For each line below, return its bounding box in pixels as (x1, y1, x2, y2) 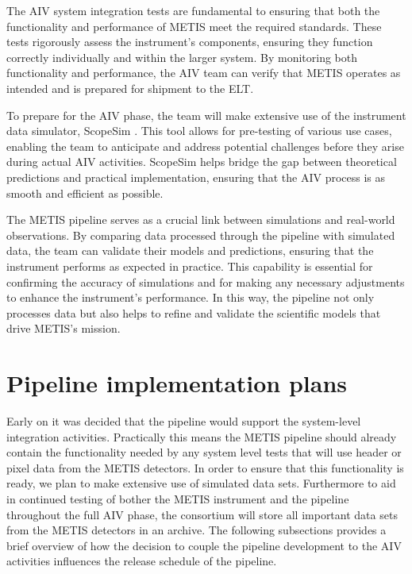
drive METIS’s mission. (6, 320, 121, 337)
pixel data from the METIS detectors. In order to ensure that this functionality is (6, 459, 404, 476)
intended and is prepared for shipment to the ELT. (6, 79, 254, 96)
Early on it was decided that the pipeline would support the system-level (6, 413, 361, 429)
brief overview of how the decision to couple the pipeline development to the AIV (6, 537, 402, 553)
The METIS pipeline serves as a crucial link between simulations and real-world (6, 211, 395, 228)
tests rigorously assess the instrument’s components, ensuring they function (6, 33, 373, 50)
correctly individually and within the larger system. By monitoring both (6, 48, 357, 65)
